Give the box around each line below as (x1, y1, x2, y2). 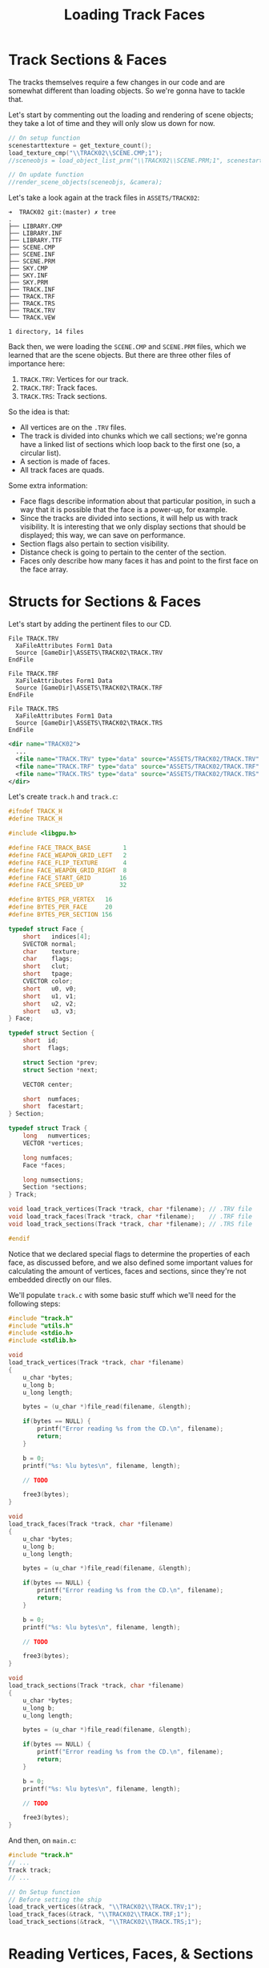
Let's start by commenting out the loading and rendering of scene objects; (8, 110, 254, 120)
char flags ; (22, 955, 74, 963)
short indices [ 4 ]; (22, 933, 91, 941)
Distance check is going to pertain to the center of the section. (19, 547, 227, 557)
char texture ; (22, 947, 81, 956)
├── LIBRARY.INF (8, 230, 62, 238)
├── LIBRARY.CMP (8, 222, 62, 230)
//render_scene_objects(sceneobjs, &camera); (8, 178, 163, 186)
